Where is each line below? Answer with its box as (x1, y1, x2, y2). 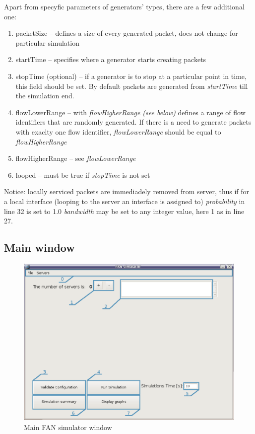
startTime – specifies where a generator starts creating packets (15, 54, 206, 65)
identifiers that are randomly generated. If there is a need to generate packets (15, 117, 252, 127)
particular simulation (15, 37, 79, 48)
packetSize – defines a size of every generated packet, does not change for (15, 28, 238, 38)
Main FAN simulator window (24, 422, 112, 432)
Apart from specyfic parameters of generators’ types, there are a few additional (4, 1, 245, 11)
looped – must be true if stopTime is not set (15, 169, 150, 180)
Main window (4, 240, 75, 255)
